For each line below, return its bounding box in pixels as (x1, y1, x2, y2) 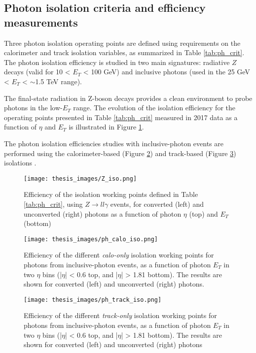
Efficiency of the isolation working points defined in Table (24, 189, 198, 199)
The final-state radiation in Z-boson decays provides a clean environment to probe (4, 93, 253, 103)
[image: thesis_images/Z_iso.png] (24, 175, 137, 182)
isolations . (4, 158, 37, 168)
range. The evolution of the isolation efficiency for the (73, 102, 235, 113)
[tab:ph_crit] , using (24, 198, 83, 209)
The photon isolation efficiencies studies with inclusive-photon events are (4, 138, 223, 148)
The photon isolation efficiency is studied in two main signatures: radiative (4, 57, 230, 67)
